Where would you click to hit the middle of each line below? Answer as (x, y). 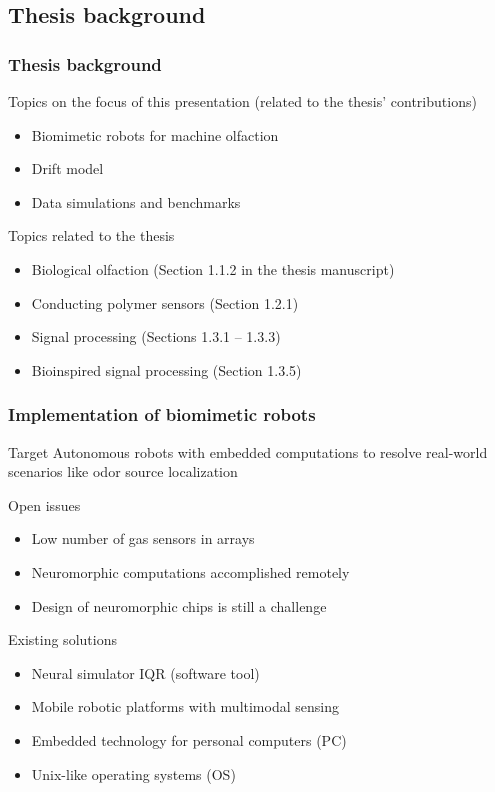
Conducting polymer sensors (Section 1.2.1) (165, 302)
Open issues (44, 504)
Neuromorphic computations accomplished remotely (190, 571)
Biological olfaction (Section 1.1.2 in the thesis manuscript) (213, 268)
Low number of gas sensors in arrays (143, 538)
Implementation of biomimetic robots (162, 414)
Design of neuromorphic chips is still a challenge (179, 605)
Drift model (67, 168)
